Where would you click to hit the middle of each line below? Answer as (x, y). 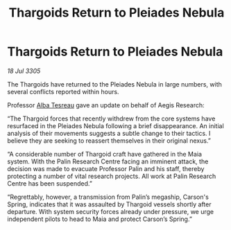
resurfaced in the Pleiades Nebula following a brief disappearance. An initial (115, 125)
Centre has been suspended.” (50, 183)
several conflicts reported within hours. (63, 91)
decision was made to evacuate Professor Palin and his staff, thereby (106, 168)
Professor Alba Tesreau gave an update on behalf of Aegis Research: (106, 105)
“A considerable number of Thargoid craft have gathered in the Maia (105, 154)
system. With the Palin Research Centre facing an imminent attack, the (108, 161)
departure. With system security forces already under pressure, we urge (110, 211)
